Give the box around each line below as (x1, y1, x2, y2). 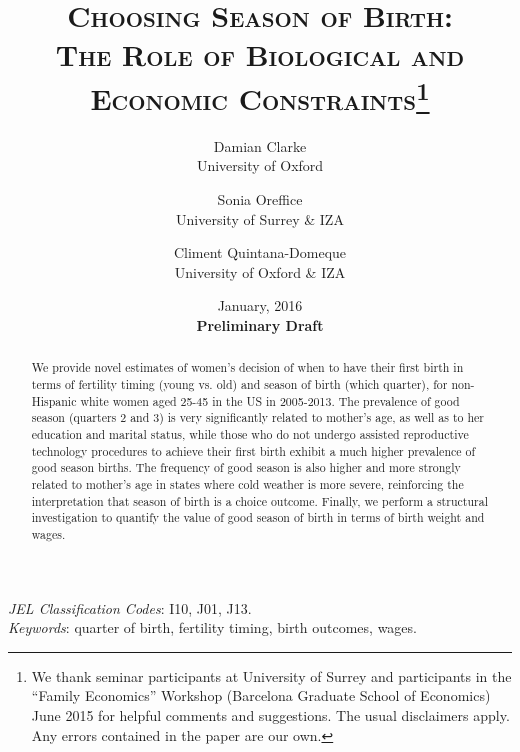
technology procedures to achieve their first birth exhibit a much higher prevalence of (31, 442, 476, 459)
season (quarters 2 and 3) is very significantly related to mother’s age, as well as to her (31, 409, 484, 426)
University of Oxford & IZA (174, 261, 346, 282)
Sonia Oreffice (217, 189, 303, 210)
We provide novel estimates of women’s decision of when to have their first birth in (31, 359, 464, 376)
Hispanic (31, 392, 77, 409)
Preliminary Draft (196, 314, 324, 335)
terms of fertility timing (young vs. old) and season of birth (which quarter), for (31, 376, 448, 393)
